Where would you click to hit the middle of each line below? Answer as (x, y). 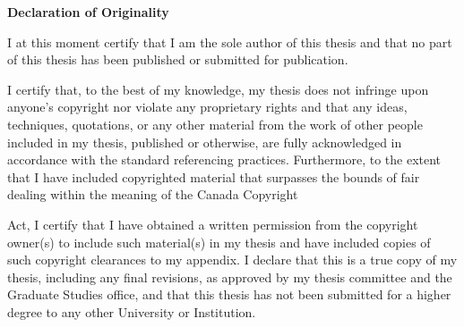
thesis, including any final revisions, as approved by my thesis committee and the (230, 277)
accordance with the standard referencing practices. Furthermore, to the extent (224, 159)
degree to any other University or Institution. (132, 311)
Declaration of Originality (88, 12)
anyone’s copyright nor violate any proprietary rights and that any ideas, (207, 107)
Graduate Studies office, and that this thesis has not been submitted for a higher (229, 294)
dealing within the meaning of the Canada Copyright (153, 194)
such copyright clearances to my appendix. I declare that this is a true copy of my (232, 260)
